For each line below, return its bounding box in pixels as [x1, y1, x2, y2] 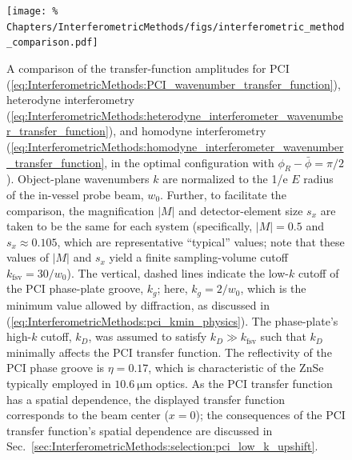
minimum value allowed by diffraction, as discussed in [6, 296, 270, 313]
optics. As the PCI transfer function [156, 374, 333, 391]
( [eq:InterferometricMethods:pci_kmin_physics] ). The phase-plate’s [6, 312, 338, 329]
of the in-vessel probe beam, [6, 186, 144, 202]
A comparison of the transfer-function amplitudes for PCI [6, 59, 290, 76]
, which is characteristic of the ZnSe [148, 359, 324, 376]
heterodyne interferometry [6, 91, 135, 108]
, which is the [240, 280, 306, 297]
